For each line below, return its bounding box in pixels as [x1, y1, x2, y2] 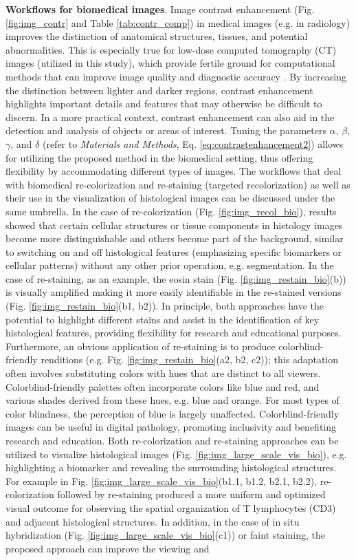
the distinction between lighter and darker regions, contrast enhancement [5, 83, 313, 97]
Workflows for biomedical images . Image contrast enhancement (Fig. [5, 2, 315, 16]
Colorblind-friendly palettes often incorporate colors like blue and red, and [5, 379, 320, 394]
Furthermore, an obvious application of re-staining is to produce [5, 338, 276, 353]
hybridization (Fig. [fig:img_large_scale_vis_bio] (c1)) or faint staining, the [5, 528, 325, 542]
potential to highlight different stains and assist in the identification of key [5, 312, 320, 326]
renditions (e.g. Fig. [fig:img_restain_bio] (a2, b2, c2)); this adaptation [41, 352, 339, 367]
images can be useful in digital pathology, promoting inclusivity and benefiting [5, 420, 337, 434]
